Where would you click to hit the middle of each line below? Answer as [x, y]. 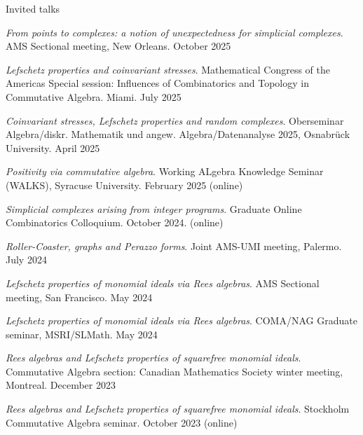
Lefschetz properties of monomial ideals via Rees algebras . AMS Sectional [163, 283]
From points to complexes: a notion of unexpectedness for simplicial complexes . [174, 32]
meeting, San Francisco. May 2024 [79, 297]
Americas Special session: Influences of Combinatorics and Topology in [157, 83]
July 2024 [26, 260]
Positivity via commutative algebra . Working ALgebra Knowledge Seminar [165, 171]
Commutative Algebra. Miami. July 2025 [94, 96]
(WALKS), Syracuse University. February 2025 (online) [124, 185]
